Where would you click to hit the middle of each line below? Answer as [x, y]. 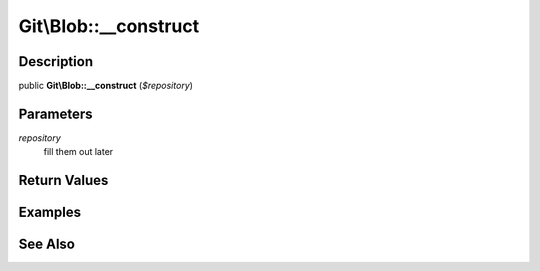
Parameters [55, 113]
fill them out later [78, 152]
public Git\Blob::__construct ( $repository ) [106, 86]
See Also [46, 244]
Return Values [63, 180]
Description [56, 61]
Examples [50, 212]
